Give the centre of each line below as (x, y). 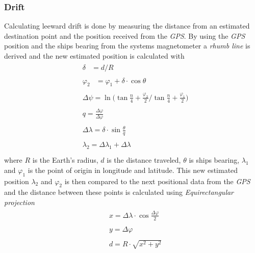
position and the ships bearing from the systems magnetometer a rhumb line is (127, 46)
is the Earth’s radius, (65, 160)
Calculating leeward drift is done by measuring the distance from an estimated (127, 26)
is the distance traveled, (144, 160)
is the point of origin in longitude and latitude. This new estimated (133, 170)
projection (19, 202)
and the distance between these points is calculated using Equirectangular (119, 192)
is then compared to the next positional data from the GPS (157, 181)
